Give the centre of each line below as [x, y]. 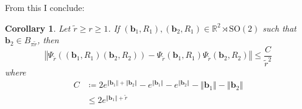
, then [48, 40]
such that [279, 28]
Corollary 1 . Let [38, 28]
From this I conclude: [45, 7]
